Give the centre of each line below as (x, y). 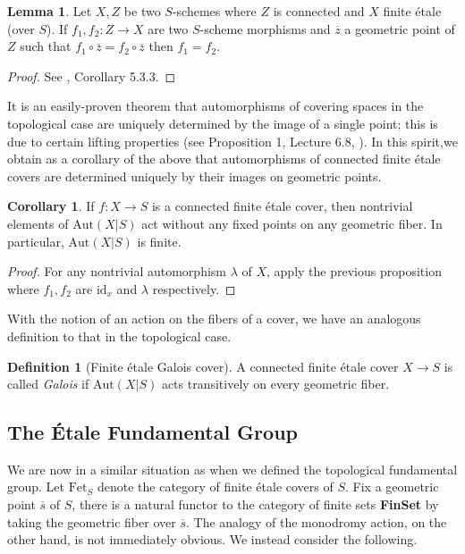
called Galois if (48, 384)
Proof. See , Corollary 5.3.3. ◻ (92, 76)
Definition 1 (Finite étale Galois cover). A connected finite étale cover (203, 366)
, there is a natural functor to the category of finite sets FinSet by (255, 504)
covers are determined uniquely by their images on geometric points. (194, 176)
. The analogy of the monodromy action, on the (316, 521)
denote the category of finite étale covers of (215, 487)
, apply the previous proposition (354, 271)
